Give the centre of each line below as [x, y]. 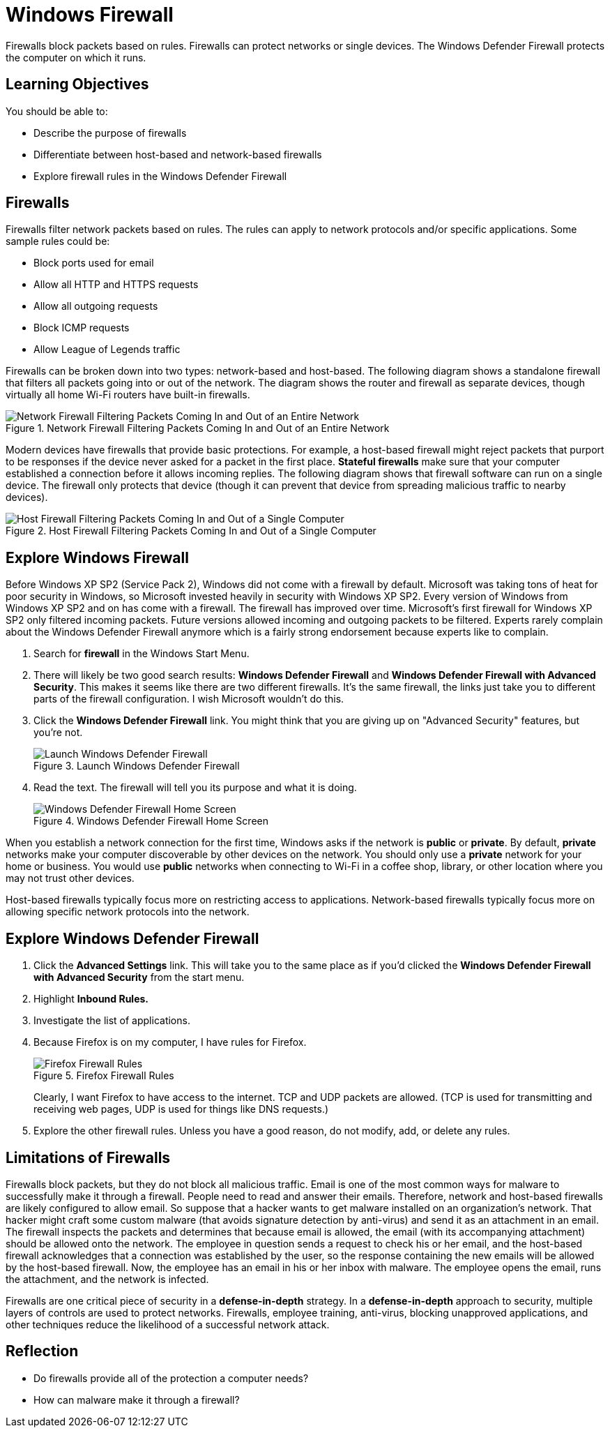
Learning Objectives [77, 84]
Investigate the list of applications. [112, 1021]
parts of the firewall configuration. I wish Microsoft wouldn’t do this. [189, 699]
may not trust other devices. [70, 878]
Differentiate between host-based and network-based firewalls [178, 154]
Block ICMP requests [82, 328]
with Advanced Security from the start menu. [139, 977]
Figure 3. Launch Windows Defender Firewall [137, 766]
